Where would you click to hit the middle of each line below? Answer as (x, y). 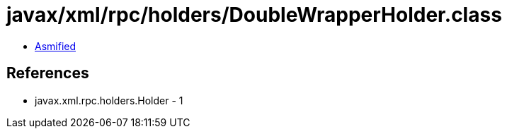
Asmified (56, 46)
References (48, 73)
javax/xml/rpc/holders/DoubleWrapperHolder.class (254, 15)
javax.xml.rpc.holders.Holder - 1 (109, 100)
